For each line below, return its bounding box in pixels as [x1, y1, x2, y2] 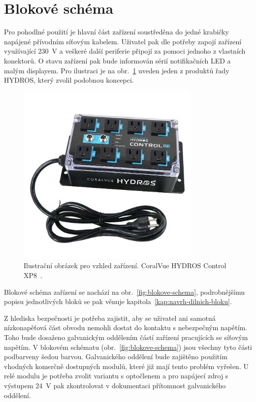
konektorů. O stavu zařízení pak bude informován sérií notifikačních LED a [4, 55, 231, 65]
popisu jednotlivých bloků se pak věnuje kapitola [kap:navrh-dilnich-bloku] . [4, 296, 232, 307]
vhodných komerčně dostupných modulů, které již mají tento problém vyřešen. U [4, 361, 249, 371]
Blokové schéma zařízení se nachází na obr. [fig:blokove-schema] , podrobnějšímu [4, 286, 245, 297]
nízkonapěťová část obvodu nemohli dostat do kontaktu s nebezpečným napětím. [4, 322, 248, 333]
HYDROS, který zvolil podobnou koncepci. [4, 75, 134, 85]
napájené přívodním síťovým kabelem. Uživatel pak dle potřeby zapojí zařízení [4, 36, 242, 46]
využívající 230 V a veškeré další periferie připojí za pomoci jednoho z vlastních [4, 46, 246, 56]
